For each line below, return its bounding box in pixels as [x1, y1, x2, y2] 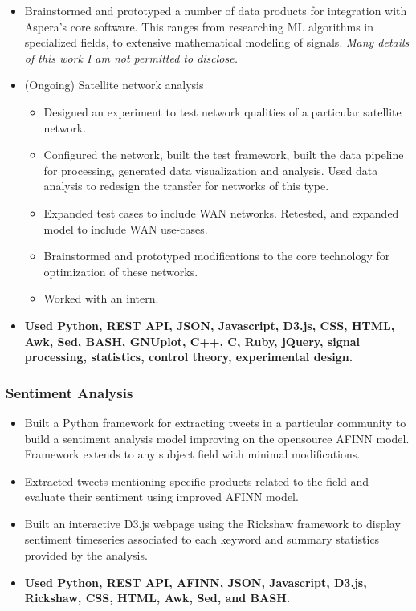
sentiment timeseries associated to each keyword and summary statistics [24, 531, 380, 548]
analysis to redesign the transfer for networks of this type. [43, 177, 329, 194]
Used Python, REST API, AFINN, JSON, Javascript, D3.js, [24, 573, 367, 590]
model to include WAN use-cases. [43, 220, 208, 237]
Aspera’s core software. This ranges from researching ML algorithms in [24, 18, 374, 35]
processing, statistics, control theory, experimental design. [24, 348, 353, 365]
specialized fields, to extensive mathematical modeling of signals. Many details [24, 34, 410, 51]
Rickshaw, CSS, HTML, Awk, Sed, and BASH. [24, 589, 291, 606]
